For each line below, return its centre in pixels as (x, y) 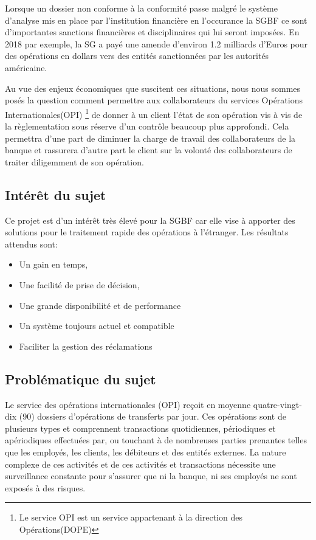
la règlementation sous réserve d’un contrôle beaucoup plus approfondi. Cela (147, 126)
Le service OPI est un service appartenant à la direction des (131, 517)
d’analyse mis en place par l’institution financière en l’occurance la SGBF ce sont (156, 20)
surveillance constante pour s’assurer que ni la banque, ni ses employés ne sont (151, 476)
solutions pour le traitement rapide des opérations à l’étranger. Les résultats (147, 232)
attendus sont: (31, 244)
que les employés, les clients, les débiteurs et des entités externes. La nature (146, 452)
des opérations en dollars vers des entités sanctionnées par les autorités (137, 56)
